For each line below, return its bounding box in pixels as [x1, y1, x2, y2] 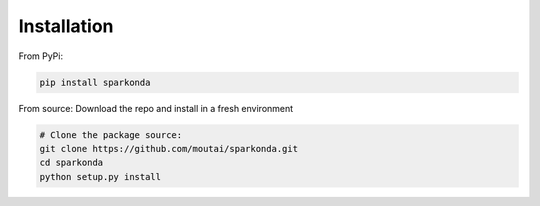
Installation [18, 15, 114, 37]
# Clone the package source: [39, 129, 183, 140]
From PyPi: [18, 50, 64, 62]
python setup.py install [39, 171, 162, 182]
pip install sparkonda [39, 76, 151, 88]
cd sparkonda [39, 157, 104, 169]
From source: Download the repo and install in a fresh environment [18, 102, 294, 114]
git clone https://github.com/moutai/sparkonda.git [39, 143, 299, 154]
